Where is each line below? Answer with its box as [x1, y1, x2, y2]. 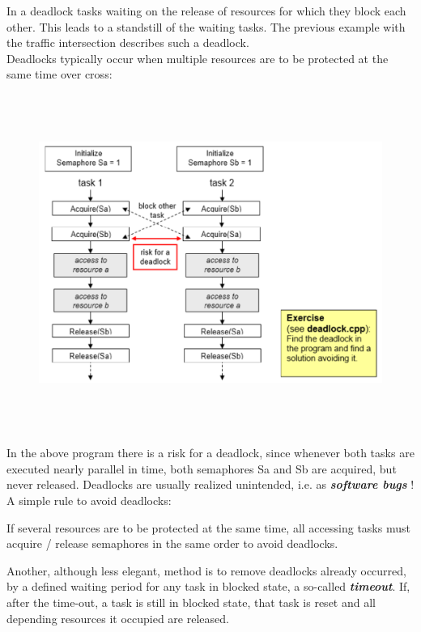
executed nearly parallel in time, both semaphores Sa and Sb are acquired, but [6, 460, 397, 477]
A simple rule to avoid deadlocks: [6, 492, 172, 509]
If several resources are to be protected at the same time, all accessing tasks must [6, 519, 410, 536]
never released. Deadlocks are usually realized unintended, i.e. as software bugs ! [6, 476, 415, 493]
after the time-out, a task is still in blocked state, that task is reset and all [6, 594, 376, 611]
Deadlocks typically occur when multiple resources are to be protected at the [6, 49, 389, 66]
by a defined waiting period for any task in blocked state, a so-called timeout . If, [6, 578, 410, 595]
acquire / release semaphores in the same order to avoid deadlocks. [6, 535, 338, 552]
